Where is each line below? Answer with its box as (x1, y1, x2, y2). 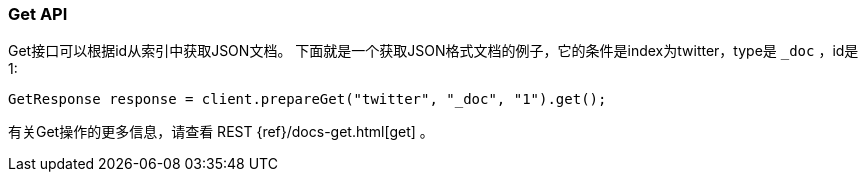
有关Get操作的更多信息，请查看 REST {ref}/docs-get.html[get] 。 (8, 123, 434, 141)
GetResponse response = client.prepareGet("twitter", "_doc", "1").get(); (8, 91, 607, 108)
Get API (8, 4, 68, 24)
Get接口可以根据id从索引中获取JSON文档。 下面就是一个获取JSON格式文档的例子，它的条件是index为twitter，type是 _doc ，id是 (8, 42, 859, 60)
